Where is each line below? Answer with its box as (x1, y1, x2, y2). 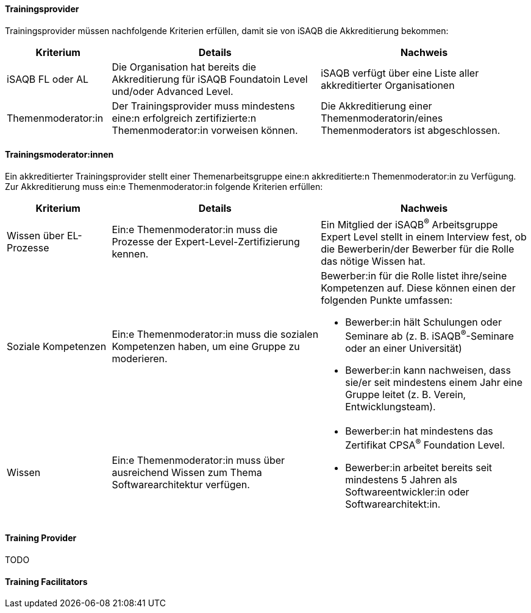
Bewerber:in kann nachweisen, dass (345, 364, 511, 377)
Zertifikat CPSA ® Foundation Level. (345, 437, 505, 452)
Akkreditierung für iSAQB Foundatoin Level (112, 72, 308, 85)
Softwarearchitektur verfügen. (112, 478, 250, 491)
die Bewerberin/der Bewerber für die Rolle (321, 243, 515, 256)
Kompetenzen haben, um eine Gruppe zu (112, 340, 300, 352)
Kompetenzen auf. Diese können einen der (321, 282, 516, 295)
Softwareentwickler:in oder (345, 485, 469, 498)
